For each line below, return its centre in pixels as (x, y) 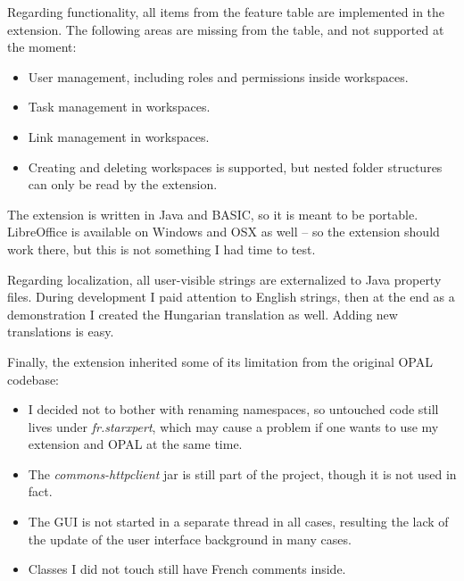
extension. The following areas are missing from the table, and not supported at (226, 29)
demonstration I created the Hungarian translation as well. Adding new (203, 314)
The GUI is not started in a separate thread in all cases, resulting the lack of (238, 522)
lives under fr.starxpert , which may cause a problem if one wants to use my (233, 426)
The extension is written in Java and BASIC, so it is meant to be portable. (213, 214)
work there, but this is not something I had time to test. (162, 249)
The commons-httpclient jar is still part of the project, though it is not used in (242, 473)
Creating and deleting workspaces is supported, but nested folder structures (235, 166)
